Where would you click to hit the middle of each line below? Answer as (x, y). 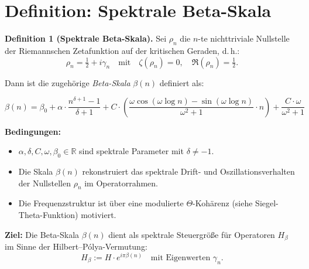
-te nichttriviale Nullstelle (244, 38)
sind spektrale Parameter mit (131, 151)
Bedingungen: (33, 131)
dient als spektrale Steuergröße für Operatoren (192, 234)
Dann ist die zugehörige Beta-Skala (68, 82)
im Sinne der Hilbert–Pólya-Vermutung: (76, 246)
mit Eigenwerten (181, 258)
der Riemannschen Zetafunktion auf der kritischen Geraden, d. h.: (122, 50)
